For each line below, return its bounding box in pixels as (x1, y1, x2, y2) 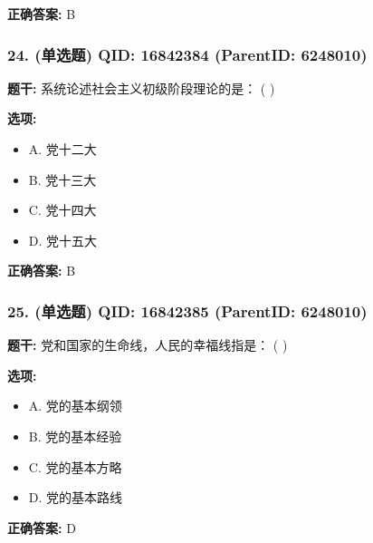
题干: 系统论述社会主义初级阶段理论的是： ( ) (7, 78, 275, 97)
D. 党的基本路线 (28, 488, 123, 507)
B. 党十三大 (28, 170, 97, 189)
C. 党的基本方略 (28, 457, 122, 476)
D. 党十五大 (28, 230, 98, 249)
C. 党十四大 (28, 200, 97, 219)
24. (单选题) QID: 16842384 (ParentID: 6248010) (7, 43, 368, 65)
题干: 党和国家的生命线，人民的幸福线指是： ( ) (7, 335, 288, 354)
